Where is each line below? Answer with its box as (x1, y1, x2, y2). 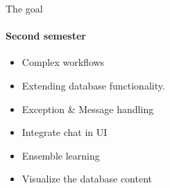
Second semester (6, 28, 86, 43)
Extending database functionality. (22, 78, 165, 92)
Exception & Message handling (22, 101, 154, 116)
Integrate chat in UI (22, 125, 108, 139)
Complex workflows (22, 55, 105, 69)
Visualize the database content (22, 171, 152, 186)
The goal (6, 1, 43, 15)
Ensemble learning (22, 148, 100, 162)
